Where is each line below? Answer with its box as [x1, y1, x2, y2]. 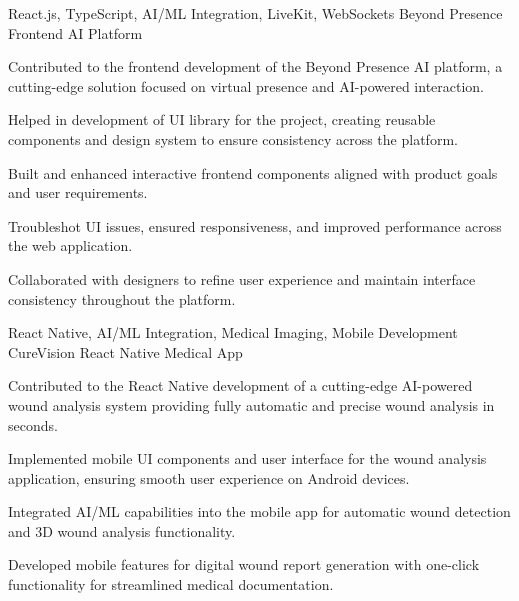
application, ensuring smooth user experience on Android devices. [8, 467, 410, 488]
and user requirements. [8, 182, 148, 203]
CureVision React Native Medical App [8, 341, 243, 362]
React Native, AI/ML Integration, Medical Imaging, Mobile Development [8, 322, 458, 343]
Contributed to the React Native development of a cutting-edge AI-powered [8, 375, 473, 396]
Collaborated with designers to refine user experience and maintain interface [8, 268, 476, 289]
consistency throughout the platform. [8, 288, 236, 309]
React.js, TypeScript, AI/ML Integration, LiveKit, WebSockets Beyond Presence [8, 3, 503, 23]
